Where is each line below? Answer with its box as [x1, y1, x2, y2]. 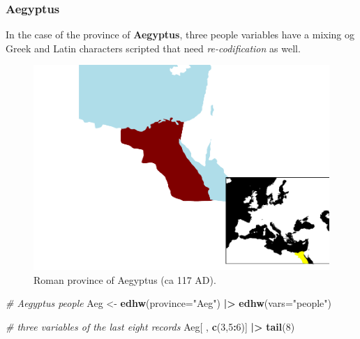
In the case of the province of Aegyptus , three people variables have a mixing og [6, 27, 355, 42]
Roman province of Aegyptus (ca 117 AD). [33, 272, 216, 287]
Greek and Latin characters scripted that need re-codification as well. [6, 40, 301, 55]
